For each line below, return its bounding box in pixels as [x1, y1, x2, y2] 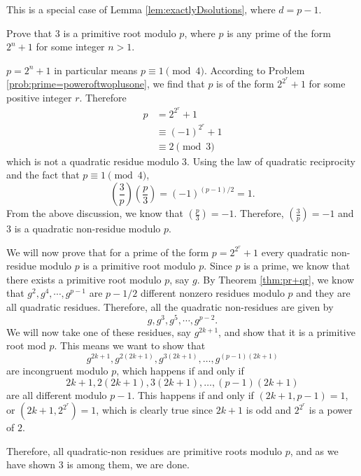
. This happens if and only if [132, 387, 254, 402]
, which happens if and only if [116, 363, 244, 377]
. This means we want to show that [54, 338, 206, 353]
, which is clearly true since [96, 402, 213, 417]
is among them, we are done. [66, 457, 190, 472]
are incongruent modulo [6, 363, 108, 377]
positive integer [6, 90, 72, 105]
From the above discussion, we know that [6, 206, 183, 220]
